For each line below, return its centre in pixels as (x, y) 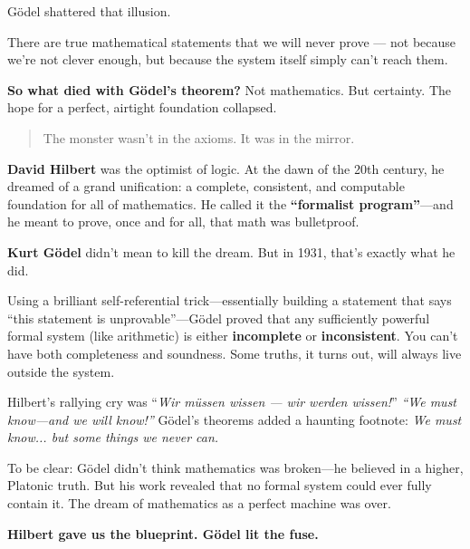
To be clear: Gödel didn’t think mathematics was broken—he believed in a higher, (235, 467)
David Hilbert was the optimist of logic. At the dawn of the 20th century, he (226, 168)
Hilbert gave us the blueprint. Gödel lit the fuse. (163, 533)
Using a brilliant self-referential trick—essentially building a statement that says (230, 300)
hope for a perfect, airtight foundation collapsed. (142, 107)
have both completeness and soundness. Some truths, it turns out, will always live (235, 353)
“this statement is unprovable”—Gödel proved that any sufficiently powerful (219, 318)
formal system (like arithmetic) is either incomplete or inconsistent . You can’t (233, 336)
